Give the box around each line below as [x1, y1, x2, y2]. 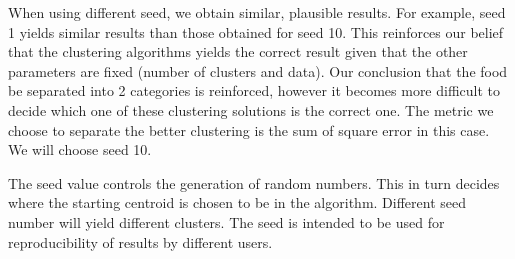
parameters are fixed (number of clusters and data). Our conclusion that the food [8, 60, 508, 81]
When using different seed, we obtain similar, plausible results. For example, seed [8, 2, 506, 22]
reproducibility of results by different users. [8, 231, 273, 252]
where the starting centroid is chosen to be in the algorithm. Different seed [8, 192, 466, 213]
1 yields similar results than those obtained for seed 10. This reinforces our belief [8, 21, 504, 42]
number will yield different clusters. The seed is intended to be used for [8, 211, 445, 232]
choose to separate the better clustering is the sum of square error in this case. [8, 119, 490, 140]
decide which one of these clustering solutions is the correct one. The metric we [8, 99, 494, 120]
